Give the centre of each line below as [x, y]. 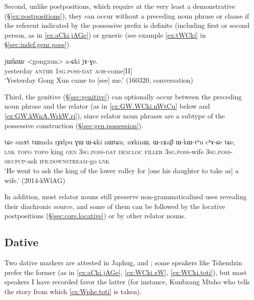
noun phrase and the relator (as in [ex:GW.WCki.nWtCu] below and [107, 106]
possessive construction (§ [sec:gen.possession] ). [74, 125]
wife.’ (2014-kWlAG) [35, 180]
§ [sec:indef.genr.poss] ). [38, 44]
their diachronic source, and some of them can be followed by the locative [115, 206]
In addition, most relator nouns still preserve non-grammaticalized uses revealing [126, 196]
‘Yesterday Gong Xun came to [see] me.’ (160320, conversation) [99, 80]
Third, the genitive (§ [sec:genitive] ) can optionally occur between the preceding [123, 96]
